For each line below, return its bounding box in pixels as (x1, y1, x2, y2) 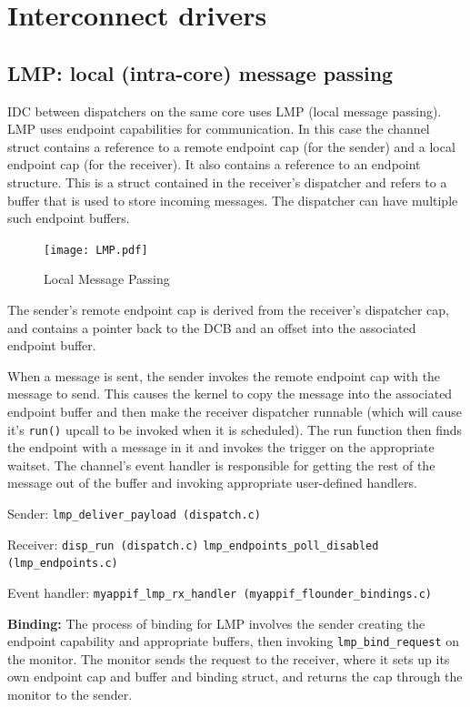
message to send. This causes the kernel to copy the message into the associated (7, 384, 453, 403)
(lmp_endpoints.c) (7, 557, 118, 571)
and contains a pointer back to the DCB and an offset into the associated (7, 318, 416, 337)
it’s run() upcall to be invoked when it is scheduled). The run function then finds (7, 419, 463, 439)
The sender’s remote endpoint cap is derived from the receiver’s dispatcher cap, (7, 299, 449, 318)
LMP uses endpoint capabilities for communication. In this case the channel (7, 119, 430, 138)
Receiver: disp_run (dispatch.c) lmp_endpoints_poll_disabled (7, 534, 379, 553)
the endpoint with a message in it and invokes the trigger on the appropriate (7, 438, 435, 457)
